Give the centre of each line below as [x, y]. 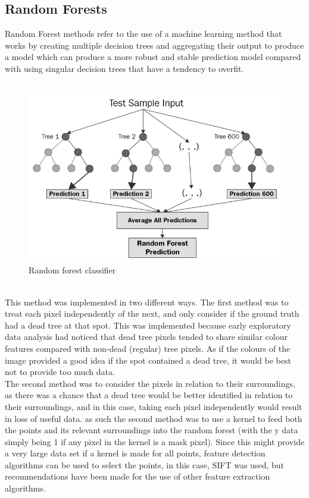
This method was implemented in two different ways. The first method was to [147, 302]
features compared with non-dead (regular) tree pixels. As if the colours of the [148, 348]
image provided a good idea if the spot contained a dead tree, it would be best [148, 360]
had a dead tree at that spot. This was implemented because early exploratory [148, 325]
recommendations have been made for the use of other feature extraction [138, 476]
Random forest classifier [72, 270]
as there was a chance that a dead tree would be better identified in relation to [149, 395]
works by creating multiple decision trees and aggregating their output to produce [154, 45]
